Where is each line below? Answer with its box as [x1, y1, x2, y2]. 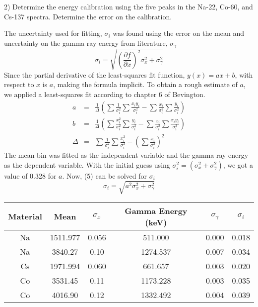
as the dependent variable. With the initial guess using [4, 159, 170, 170]
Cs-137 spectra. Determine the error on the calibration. [4, 11, 172, 21]
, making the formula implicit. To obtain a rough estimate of [53, 79, 238, 90]
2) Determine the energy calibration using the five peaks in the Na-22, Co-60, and [4, 1, 253, 11]
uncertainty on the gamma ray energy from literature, [4, 37, 168, 48]
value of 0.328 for [4, 170, 57, 181]
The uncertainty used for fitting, [4, 28, 102, 38]
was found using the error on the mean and [113, 28, 244, 38]
